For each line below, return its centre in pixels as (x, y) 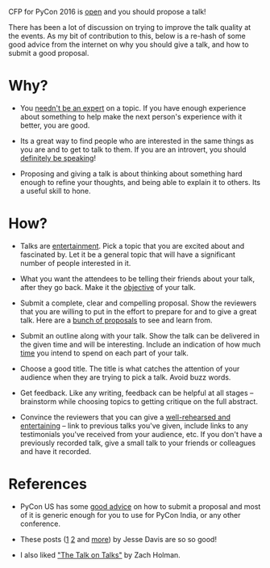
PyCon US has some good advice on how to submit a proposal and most (140, 506)
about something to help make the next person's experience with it (131, 116)
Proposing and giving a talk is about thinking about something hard (131, 174)
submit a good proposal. (49, 53)
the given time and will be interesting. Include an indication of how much (140, 344)
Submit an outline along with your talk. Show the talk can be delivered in (140, 335)
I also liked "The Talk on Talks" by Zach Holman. (100, 555)
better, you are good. (55, 125)
